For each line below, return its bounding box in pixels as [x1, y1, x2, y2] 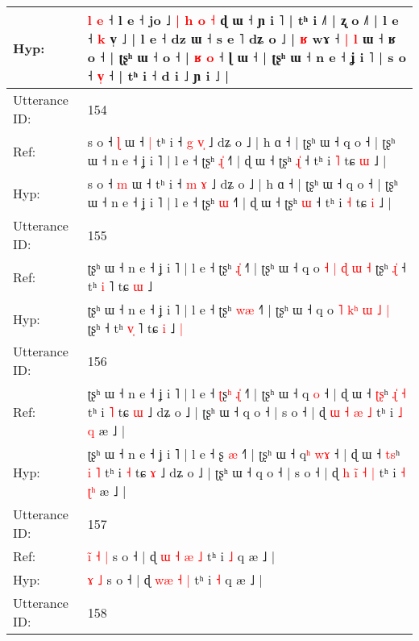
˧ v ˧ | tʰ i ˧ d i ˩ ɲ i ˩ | [87, 66, 229, 85]
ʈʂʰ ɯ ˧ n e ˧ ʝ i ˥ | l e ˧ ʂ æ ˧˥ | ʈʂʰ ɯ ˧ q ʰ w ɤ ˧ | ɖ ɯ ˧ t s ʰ [87, 444, 400, 463]
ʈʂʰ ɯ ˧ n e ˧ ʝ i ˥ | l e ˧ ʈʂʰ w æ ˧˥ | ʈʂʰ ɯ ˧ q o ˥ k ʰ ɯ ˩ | [87, 300, 390, 318]
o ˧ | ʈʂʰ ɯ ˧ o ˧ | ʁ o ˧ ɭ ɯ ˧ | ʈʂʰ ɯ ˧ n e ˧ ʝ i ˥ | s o [87, 48, 406, 66]
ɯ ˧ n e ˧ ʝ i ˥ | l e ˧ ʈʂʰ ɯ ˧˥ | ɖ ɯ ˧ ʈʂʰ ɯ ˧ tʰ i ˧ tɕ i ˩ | [87, 193, 392, 211]
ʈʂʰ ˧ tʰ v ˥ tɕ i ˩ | [87, 318, 184, 337]
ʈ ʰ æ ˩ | [87, 481, 127, 500]
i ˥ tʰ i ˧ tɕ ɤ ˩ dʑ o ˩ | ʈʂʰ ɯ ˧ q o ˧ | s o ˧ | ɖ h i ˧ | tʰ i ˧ [87, 463, 406, 481]
